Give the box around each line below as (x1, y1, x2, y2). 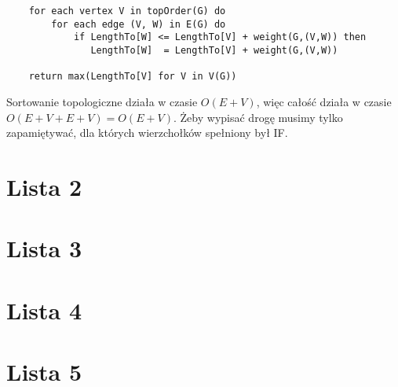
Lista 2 (6, 170, 82, 202)
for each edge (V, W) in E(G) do (51, 18, 226, 30)
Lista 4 (6, 293, 82, 326)
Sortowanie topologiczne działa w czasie (6, 93, 198, 109)
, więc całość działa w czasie (256, 93, 392, 109)
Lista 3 (6, 232, 82, 264)
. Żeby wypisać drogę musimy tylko (173, 109, 343, 125)
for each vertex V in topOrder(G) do (28, 6, 226, 17)
